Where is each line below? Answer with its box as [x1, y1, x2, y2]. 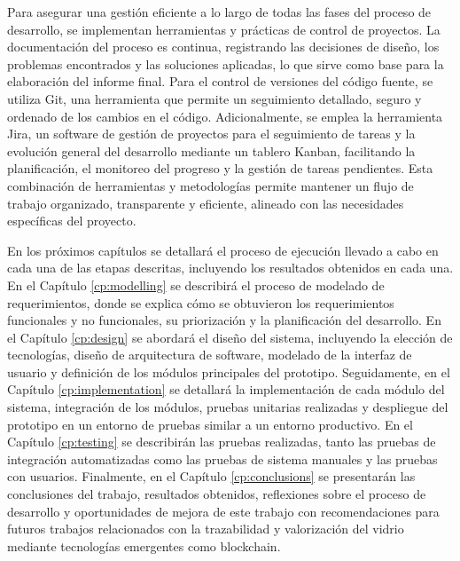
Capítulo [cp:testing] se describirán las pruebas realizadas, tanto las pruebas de [7, 432, 436, 451]
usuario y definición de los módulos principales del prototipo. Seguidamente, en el [7, 362, 450, 381]
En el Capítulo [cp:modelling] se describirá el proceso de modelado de [7, 275, 385, 294]
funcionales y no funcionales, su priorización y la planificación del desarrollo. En [7, 311, 441, 329]
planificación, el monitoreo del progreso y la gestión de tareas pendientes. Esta [7, 159, 433, 178]
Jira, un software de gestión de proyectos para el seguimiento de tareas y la [7, 124, 416, 143]
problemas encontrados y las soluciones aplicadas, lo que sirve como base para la [7, 54, 444, 73]
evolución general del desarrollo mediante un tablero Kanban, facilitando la [7, 141, 416, 160]
